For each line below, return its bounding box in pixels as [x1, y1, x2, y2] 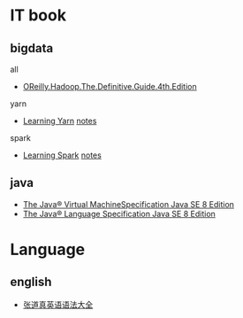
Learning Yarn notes [22, 116, 97, 126]
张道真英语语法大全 [22, 299, 94, 310]
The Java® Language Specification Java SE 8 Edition [22, 208, 216, 219]
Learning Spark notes [22, 150, 103, 160]
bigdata [10, 41, 54, 56]
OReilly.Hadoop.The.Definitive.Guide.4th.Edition [22, 81, 197, 91]
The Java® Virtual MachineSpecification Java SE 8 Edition [22, 198, 235, 209]
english [10, 275, 52, 290]
